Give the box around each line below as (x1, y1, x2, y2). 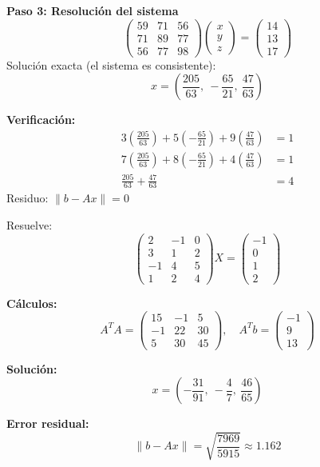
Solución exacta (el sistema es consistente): (6, 56, 216, 73)
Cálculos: (6, 294, 57, 311)
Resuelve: (6, 216, 53, 233)
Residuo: (6, 190, 49, 206)
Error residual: (6, 415, 89, 432)
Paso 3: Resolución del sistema (6, 2, 179, 18)
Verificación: (6, 111, 76, 128)
